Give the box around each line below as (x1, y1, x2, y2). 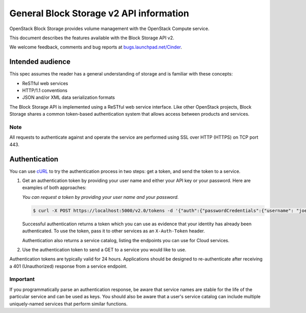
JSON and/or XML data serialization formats (22, 94, 115, 100)
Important (9, 276, 35, 283)
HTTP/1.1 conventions (22, 87, 68, 94)
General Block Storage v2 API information (9, 8, 189, 19)
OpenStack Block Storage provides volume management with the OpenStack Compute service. (9, 25, 210, 32)
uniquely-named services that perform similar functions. (9, 301, 128, 307)
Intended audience (9, 58, 71, 66)
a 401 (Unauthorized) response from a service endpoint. (9, 263, 127, 269)
